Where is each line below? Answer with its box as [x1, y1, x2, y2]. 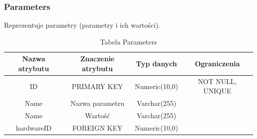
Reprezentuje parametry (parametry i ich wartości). [4, 20, 161, 30]
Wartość [85, 110, 110, 121]
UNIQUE [203, 86, 232, 96]
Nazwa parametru [70, 98, 125, 108]
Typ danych [136, 58, 177, 69]
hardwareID [15, 122, 52, 133]
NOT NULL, [198, 76, 237, 86]
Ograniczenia [195, 58, 240, 69]
